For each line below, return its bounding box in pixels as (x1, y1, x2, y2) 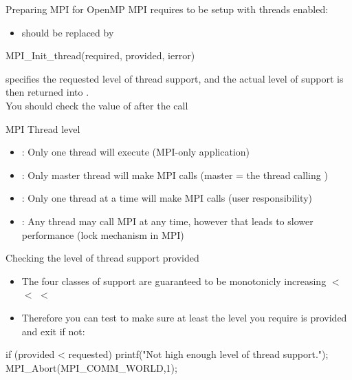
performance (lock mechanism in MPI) (21, 227, 184, 242)
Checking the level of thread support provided (5, 251, 199, 265)
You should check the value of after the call (5, 98, 188, 112)
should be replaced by (21, 25, 114, 39)
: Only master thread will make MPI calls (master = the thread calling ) (21, 167, 328, 182)
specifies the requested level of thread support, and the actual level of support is (5, 71, 344, 85)
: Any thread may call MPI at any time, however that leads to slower (21, 213, 313, 228)
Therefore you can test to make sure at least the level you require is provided (21, 310, 347, 324)
